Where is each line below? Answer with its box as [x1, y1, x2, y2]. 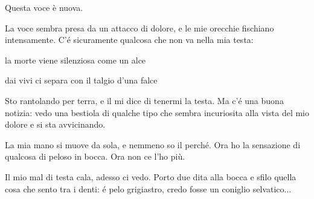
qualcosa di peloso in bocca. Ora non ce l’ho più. [5, 150, 185, 163]
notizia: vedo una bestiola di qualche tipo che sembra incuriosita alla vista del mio [5, 106, 309, 119]
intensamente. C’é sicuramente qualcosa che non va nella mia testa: [5, 33, 254, 46]
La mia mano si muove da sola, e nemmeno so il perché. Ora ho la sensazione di [5, 138, 301, 151]
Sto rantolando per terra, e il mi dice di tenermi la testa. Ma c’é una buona [5, 94, 284, 106]
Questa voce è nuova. [5, 1, 83, 13]
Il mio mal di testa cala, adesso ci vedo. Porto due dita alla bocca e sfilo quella [5, 170, 296, 183]
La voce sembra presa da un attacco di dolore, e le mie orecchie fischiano [5, 21, 274, 34]
